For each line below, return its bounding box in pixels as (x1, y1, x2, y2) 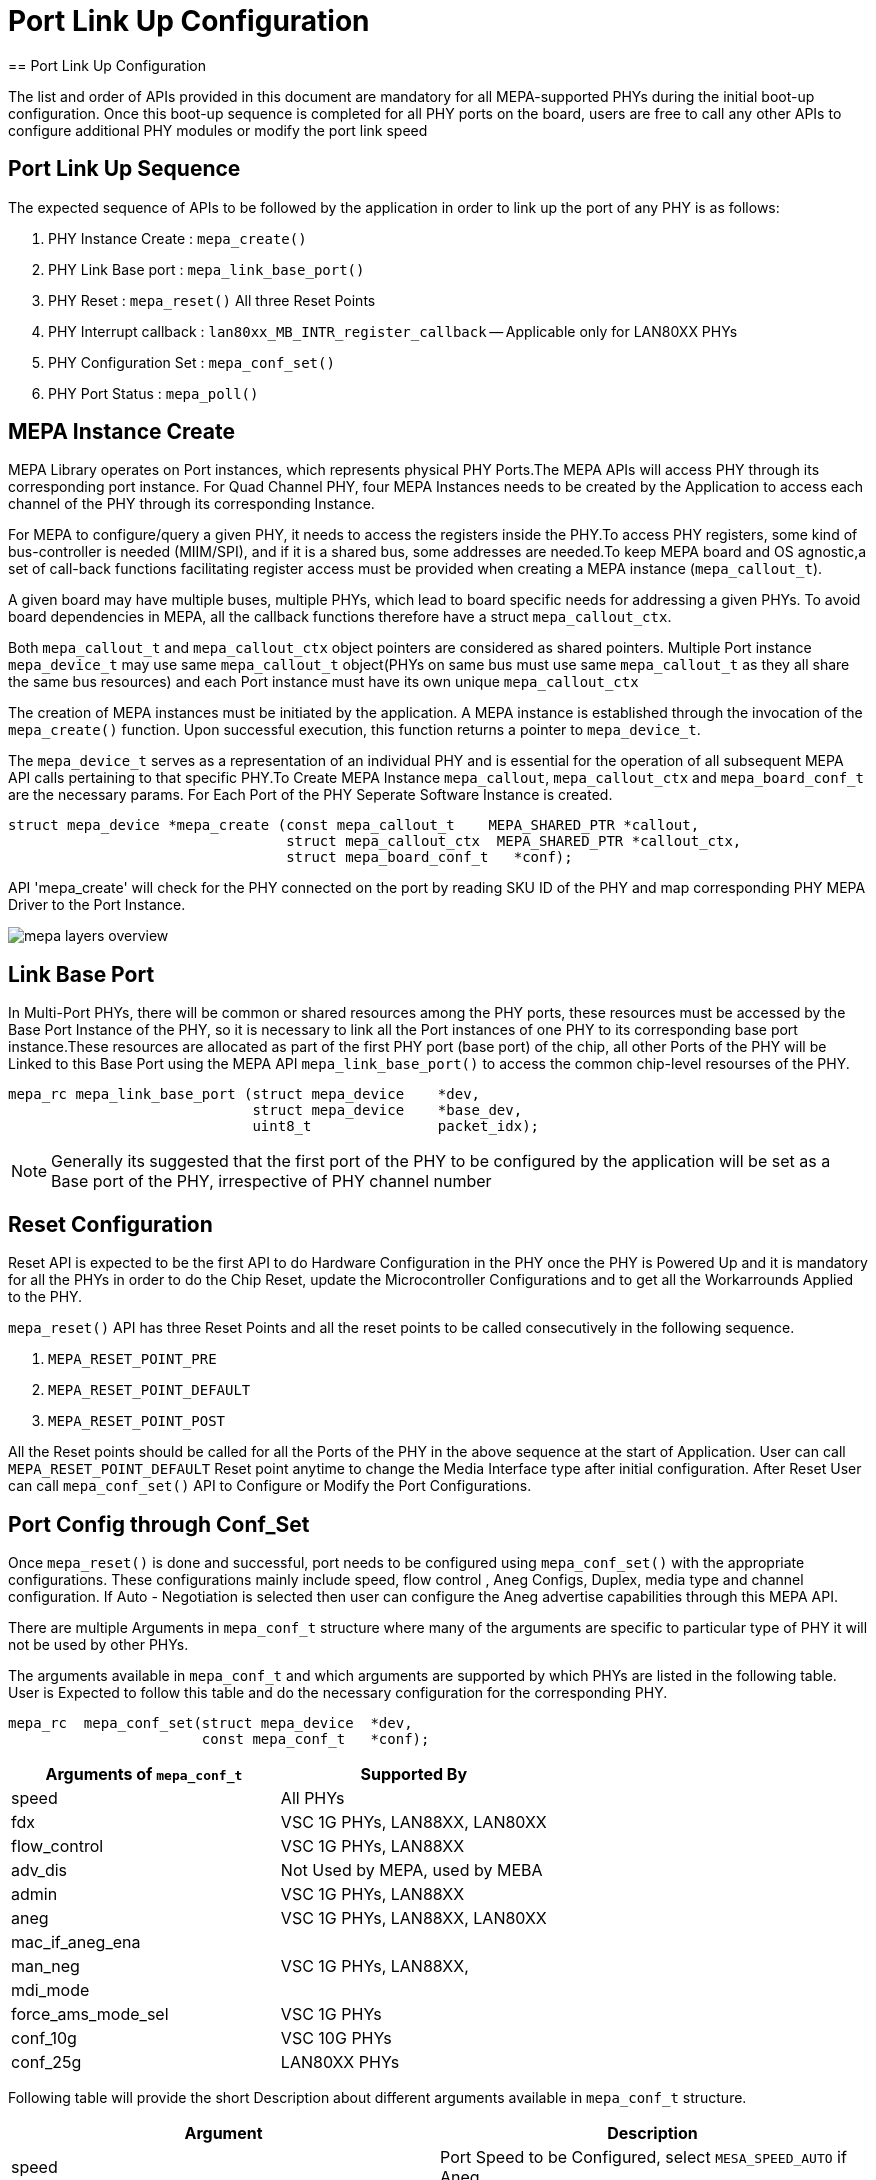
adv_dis (11, 1859, 67, 1880)
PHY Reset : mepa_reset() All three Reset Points (48, 291, 376, 309)
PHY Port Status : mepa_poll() (48, 384, 259, 402)
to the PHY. (8, 1288, 83, 1306)
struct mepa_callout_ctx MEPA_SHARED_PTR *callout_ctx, (286, 833, 742, 850)
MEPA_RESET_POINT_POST (48, 1413, 226, 1430)
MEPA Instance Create (8, 419, 235, 445)
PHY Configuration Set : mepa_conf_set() (48, 353, 335, 371)
